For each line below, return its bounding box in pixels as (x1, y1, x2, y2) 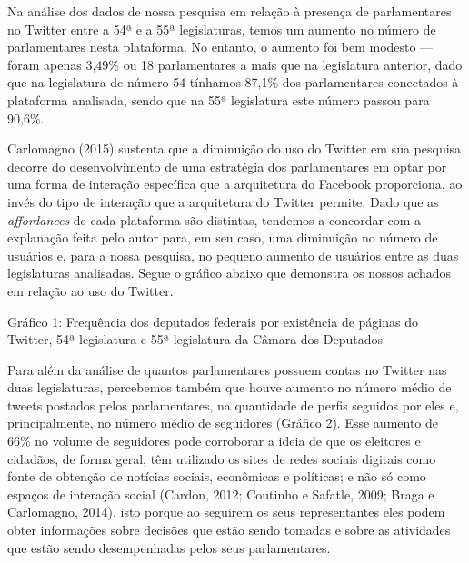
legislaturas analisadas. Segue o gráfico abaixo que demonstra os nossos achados (7, 263, 452, 282)
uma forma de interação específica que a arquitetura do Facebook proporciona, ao (7, 174, 463, 193)
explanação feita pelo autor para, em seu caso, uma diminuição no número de (7, 228, 438, 247)
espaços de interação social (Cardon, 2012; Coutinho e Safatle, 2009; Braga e (7, 484, 434, 503)
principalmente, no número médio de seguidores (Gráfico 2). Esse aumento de (7, 413, 439, 432)
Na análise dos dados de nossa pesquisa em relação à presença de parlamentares (7, 2, 452, 20)
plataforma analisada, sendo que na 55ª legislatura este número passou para (7, 90, 430, 109)
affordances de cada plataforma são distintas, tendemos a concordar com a (7, 210, 422, 229)
